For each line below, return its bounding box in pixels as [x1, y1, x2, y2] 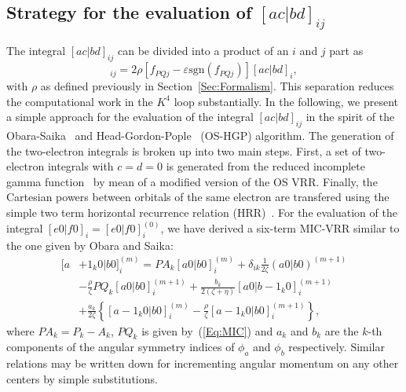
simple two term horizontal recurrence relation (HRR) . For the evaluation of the [6, 204, 397, 220]
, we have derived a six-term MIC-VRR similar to [160, 220, 400, 236]
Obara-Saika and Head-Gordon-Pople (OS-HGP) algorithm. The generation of [6, 127, 394, 144]
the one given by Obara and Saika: [6, 236, 174, 253]
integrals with [47, 158, 114, 174]
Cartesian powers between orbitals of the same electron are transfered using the [6, 189, 390, 205]
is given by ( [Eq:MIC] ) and [141, 322, 273, 339]
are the [324, 322, 359, 339]
